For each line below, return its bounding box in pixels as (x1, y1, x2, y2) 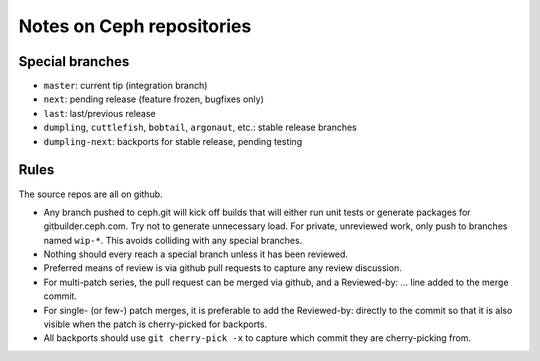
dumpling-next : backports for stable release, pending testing (43, 135, 303, 147)
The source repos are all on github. (18, 188, 164, 200)
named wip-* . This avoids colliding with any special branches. (43, 234, 303, 246)
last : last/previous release (43, 107, 157, 119)
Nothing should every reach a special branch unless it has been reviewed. (43, 248, 349, 260)
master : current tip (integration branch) (43, 80, 208, 92)
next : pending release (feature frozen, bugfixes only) (43, 93, 264, 105)
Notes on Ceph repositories (18, 15, 252, 37)
